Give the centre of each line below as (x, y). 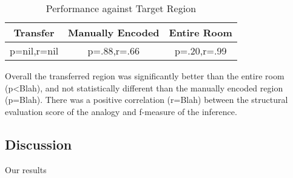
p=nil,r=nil (34, 51)
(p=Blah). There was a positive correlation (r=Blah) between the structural (146, 100)
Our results (26, 169)
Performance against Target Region (121, 8)
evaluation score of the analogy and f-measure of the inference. (121, 111)
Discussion (39, 144)
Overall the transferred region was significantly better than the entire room (145, 76)
